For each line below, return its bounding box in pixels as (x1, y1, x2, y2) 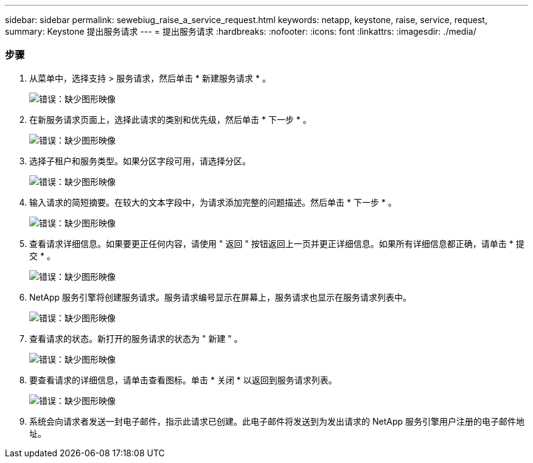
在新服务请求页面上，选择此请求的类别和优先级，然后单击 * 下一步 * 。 (29, 114, 312, 125)
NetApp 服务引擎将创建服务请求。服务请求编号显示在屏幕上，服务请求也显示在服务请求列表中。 (29, 291, 412, 302)
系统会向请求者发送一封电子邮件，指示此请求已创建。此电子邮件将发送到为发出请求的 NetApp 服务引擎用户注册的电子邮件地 (29, 416, 524, 426)
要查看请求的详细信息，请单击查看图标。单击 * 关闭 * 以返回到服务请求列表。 (29, 374, 337, 385)
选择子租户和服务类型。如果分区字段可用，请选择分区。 (29, 155, 251, 166)
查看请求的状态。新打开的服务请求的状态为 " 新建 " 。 (29, 333, 243, 344)
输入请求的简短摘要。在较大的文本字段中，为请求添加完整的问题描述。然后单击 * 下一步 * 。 (29, 197, 397, 207)
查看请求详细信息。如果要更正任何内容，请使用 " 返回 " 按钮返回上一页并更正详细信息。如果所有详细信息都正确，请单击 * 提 (29, 238, 524, 249)
